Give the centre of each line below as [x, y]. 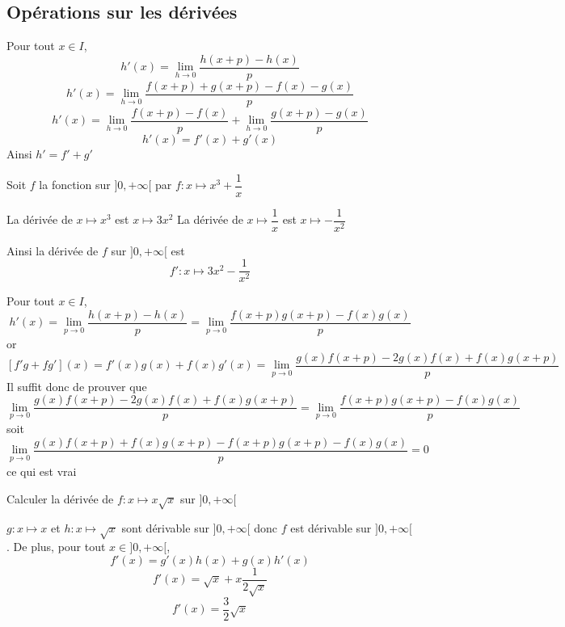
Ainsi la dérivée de [53, 250]
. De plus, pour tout [56, 547]
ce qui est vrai [42, 471]
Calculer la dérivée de [60, 498]
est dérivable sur [331, 528]
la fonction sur [75, 185]
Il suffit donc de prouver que [77, 386]
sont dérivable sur [165, 528]
